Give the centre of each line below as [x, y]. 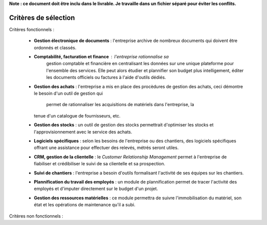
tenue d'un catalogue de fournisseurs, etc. [77, 115]
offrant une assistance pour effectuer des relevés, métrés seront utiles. [106, 148]
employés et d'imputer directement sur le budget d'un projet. [96, 189]
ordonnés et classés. [55, 47]
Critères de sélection [42, 18]
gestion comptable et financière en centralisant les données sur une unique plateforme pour [140, 64]
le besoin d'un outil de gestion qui [68, 93]
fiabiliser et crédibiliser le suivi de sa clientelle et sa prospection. [100, 164]
